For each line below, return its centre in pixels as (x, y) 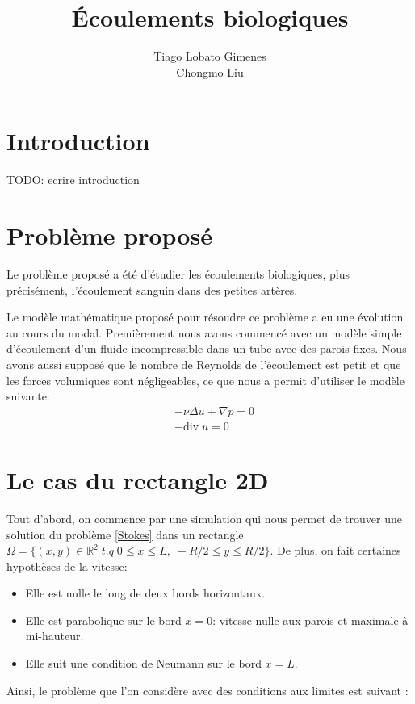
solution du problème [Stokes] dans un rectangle (125, 534)
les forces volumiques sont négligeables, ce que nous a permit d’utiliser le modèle (205, 380)
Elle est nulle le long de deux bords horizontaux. (145, 593)
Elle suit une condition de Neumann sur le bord (143, 663)
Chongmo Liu (210, 71)
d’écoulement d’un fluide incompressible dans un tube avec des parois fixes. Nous (207, 348)
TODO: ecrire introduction (73, 180)
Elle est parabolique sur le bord (103, 620)
